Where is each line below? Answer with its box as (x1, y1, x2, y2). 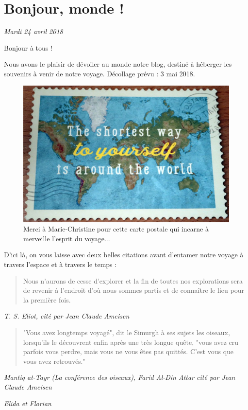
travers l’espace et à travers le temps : (4, 259, 117, 269)
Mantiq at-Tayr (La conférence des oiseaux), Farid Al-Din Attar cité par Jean (4, 372, 235, 382)
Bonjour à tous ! (4, 42, 52, 53)
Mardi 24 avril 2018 (4, 26, 63, 36)
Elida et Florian (4, 398, 51, 408)
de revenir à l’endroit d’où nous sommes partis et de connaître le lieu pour (23, 285, 244, 295)
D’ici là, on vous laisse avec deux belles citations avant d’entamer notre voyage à (4, 250, 244, 260)
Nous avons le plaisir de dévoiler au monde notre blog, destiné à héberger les (4, 59, 232, 69)
